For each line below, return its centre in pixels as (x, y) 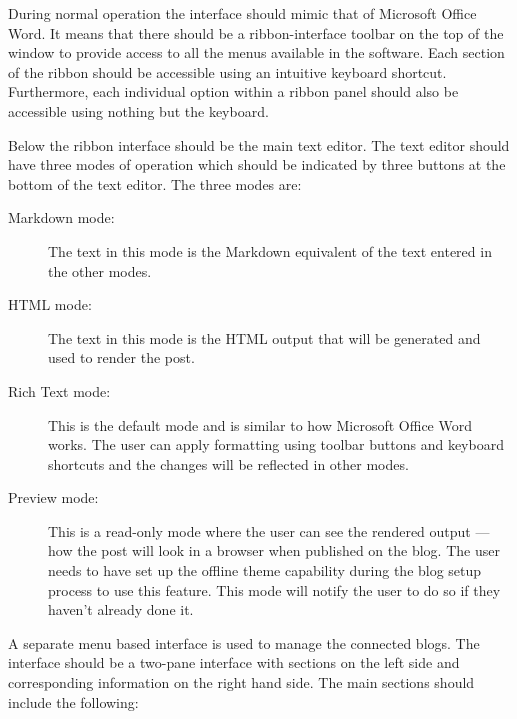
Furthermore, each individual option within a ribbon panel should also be (233, 91)
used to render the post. (121, 357)
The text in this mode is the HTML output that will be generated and (264, 337)
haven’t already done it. (121, 609)
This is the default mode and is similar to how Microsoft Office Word (260, 424)
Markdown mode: (61, 217)
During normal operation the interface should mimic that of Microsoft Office (242, 13)
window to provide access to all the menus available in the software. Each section (256, 52)
